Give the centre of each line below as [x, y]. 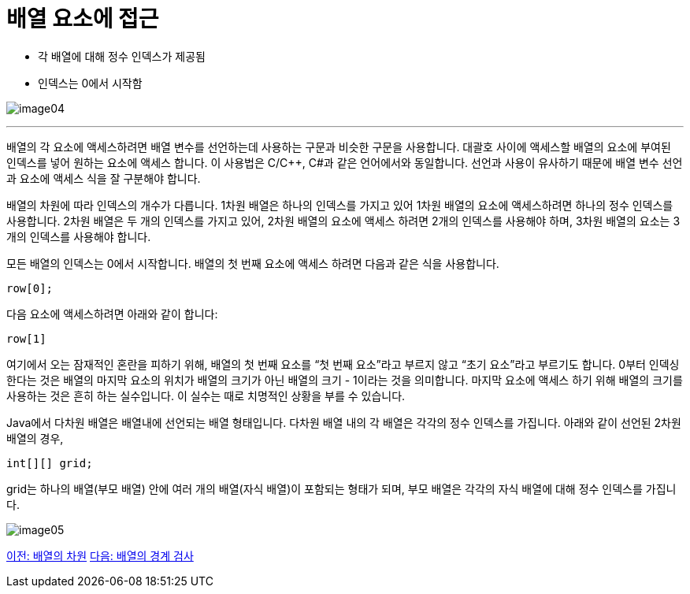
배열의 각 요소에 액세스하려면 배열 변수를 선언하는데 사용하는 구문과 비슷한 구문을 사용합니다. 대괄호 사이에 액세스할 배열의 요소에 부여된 [339, 147]
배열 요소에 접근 [83, 19]
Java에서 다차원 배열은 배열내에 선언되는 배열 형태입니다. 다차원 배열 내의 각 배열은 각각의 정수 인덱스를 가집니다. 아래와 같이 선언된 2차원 [344, 422]
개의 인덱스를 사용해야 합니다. [79, 236]
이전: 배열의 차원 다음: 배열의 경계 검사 [100, 555]
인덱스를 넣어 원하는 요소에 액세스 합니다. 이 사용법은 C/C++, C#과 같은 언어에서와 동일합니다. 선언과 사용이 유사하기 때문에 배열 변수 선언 [345, 162]
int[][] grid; [50, 463]
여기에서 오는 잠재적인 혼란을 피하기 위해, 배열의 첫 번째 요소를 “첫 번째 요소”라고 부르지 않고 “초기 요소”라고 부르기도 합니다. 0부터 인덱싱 [343, 364]
